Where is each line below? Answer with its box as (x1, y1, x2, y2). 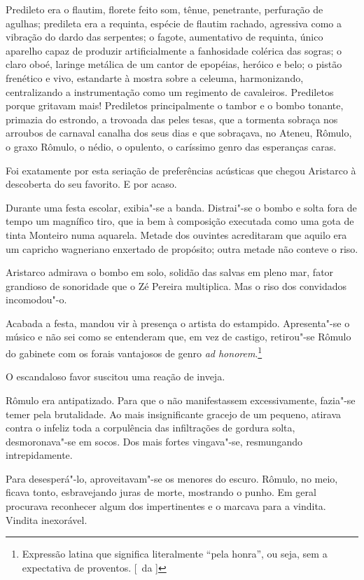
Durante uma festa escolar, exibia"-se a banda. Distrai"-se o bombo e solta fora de (6, 200, 357, 214)
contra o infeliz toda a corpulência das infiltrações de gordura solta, (6, 420, 295, 435)
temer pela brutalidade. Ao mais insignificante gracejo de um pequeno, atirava (6, 406, 342, 421)
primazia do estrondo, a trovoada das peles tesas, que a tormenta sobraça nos (6, 111, 338, 126)
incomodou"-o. (6, 292, 67, 307)
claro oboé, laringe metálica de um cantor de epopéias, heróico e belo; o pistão (6, 57, 342, 71)
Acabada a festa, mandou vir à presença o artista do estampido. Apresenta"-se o (6, 315, 350, 330)
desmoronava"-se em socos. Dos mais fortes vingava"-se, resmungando (6, 434, 303, 448)
